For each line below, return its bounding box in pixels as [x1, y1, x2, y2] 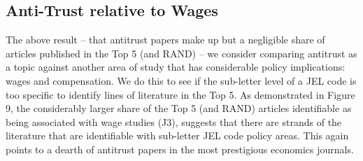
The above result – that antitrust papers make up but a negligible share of [6, 32, 325, 47]
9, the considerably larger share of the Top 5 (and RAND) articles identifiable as [6, 101, 352, 115]
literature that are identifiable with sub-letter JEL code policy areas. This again [6, 128, 349, 143]
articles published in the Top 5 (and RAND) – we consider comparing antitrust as [6, 45, 357, 60]
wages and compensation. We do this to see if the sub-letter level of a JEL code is [6, 73, 357, 87]
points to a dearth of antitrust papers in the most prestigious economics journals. [6, 141, 354, 156]
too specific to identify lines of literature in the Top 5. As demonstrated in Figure [6, 87, 355, 101]
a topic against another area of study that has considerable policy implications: [6, 59, 346, 74]
